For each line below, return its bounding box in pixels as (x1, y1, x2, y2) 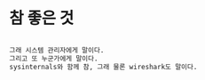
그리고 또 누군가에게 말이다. (9, 54, 99, 63)
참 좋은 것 (9, 8, 75, 28)
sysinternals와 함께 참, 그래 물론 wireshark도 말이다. (9, 62, 198, 71)
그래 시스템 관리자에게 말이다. (9, 45, 105, 54)
